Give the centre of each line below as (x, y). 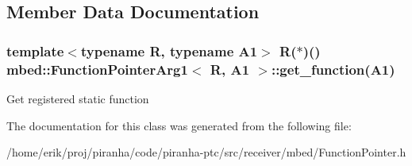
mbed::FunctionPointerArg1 (97, 69)
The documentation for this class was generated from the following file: (179, 125)
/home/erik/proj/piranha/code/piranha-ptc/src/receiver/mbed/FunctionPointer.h (206, 152)
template (35, 50)
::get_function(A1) (333, 69)
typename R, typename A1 (169, 50)
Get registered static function (78, 98)
